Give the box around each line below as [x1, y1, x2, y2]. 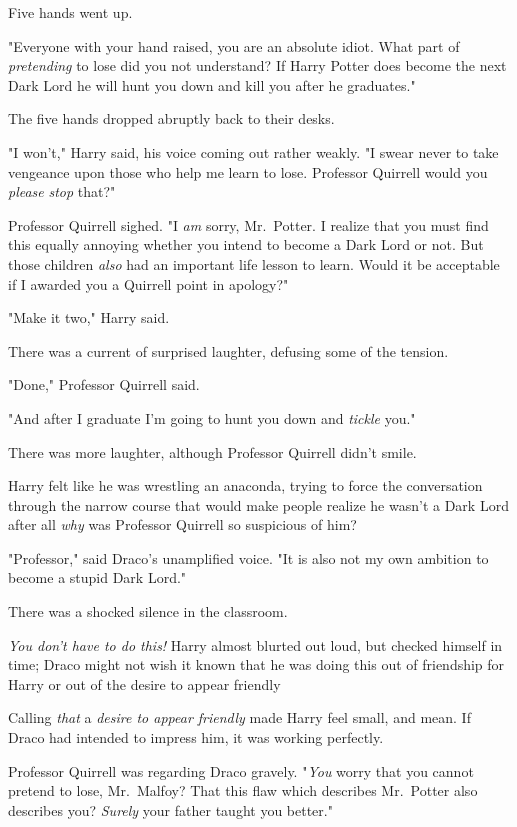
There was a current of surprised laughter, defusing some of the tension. [8, 340, 449, 361]
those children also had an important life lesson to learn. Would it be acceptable [8, 253, 500, 274]
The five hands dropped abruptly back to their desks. [8, 108, 335, 129]
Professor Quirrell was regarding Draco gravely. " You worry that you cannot [8, 760, 474, 781]
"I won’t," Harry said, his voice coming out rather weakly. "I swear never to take [8, 141, 499, 162]
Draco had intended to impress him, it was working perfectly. [8, 727, 384, 748]
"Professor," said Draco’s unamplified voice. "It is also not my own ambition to [8, 547, 489, 568]
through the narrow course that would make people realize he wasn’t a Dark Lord [8, 494, 509, 515]
